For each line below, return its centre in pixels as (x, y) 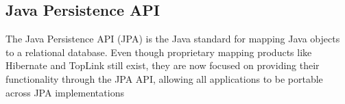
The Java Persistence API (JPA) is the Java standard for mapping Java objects (173, 39)
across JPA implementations (65, 92)
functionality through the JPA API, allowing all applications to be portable (164, 78)
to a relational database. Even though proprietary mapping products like (159, 52)
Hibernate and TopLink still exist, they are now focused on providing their (163, 65)
